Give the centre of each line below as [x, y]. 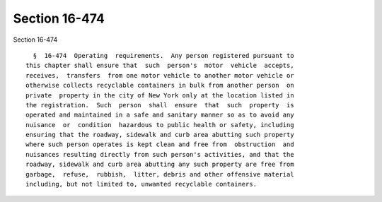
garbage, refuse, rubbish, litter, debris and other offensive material [160, 174]
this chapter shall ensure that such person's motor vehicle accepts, [160, 66]
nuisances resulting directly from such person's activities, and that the [160, 154]
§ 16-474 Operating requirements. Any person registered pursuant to [163, 55]
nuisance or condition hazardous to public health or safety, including [160, 125]
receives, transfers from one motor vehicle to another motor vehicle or [160, 75]
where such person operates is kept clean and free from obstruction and [160, 144]
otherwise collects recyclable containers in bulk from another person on [160, 85]
